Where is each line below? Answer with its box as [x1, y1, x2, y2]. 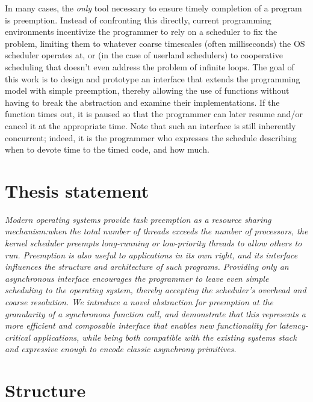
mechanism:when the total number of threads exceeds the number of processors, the [5, 225, 308, 237]
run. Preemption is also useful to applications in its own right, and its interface [5, 248, 298, 261]
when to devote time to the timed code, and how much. [5, 143, 209, 156]
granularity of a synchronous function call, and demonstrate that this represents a [5, 307, 306, 320]
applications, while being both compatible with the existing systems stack [33, 330, 297, 343]
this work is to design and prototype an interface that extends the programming [5, 72, 300, 85]
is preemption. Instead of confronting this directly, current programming [5, 13, 271, 26]
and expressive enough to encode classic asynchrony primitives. [5, 343, 237, 355]
